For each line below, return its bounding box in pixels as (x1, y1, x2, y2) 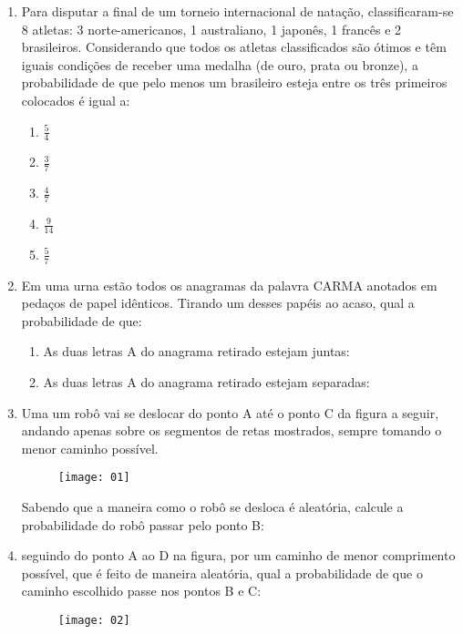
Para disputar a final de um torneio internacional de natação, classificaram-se (21, 2, 454, 20)
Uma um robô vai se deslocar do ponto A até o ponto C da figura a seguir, (21, 403, 439, 422)
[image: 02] (57, 614, 130, 628)
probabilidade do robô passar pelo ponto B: (21, 515, 264, 534)
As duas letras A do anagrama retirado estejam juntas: (43, 342, 350, 361)
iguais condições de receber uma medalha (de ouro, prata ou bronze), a (21, 55, 418, 74)
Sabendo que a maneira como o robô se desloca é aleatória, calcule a (21, 497, 404, 516)
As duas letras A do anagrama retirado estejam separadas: (43, 373, 370, 392)
